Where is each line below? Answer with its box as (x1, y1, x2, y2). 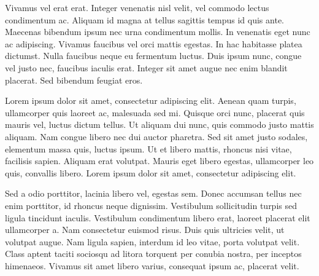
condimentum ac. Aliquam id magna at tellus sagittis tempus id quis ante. (5, 13, 284, 26)
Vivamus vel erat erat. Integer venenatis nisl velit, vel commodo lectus (5, 1, 269, 14)
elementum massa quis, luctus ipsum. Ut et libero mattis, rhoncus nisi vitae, (5, 142, 292, 155)
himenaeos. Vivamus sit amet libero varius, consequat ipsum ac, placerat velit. (5, 259, 299, 272)
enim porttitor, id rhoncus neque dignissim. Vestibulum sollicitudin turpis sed (5, 199, 297, 211)
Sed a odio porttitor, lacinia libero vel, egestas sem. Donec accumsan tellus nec (5, 187, 302, 200)
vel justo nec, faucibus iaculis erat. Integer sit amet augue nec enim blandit (5, 61, 288, 74)
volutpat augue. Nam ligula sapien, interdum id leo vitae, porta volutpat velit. (5, 235, 300, 248)
